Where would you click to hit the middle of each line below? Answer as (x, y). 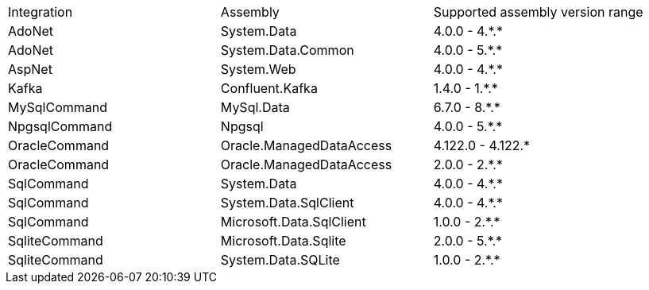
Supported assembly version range (538, 12)
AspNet (30, 69)
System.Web (258, 69)
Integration (41, 12)
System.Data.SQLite (280, 260)
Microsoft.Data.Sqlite (283, 241)
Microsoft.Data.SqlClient (293, 222)
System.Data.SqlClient (287, 203)
